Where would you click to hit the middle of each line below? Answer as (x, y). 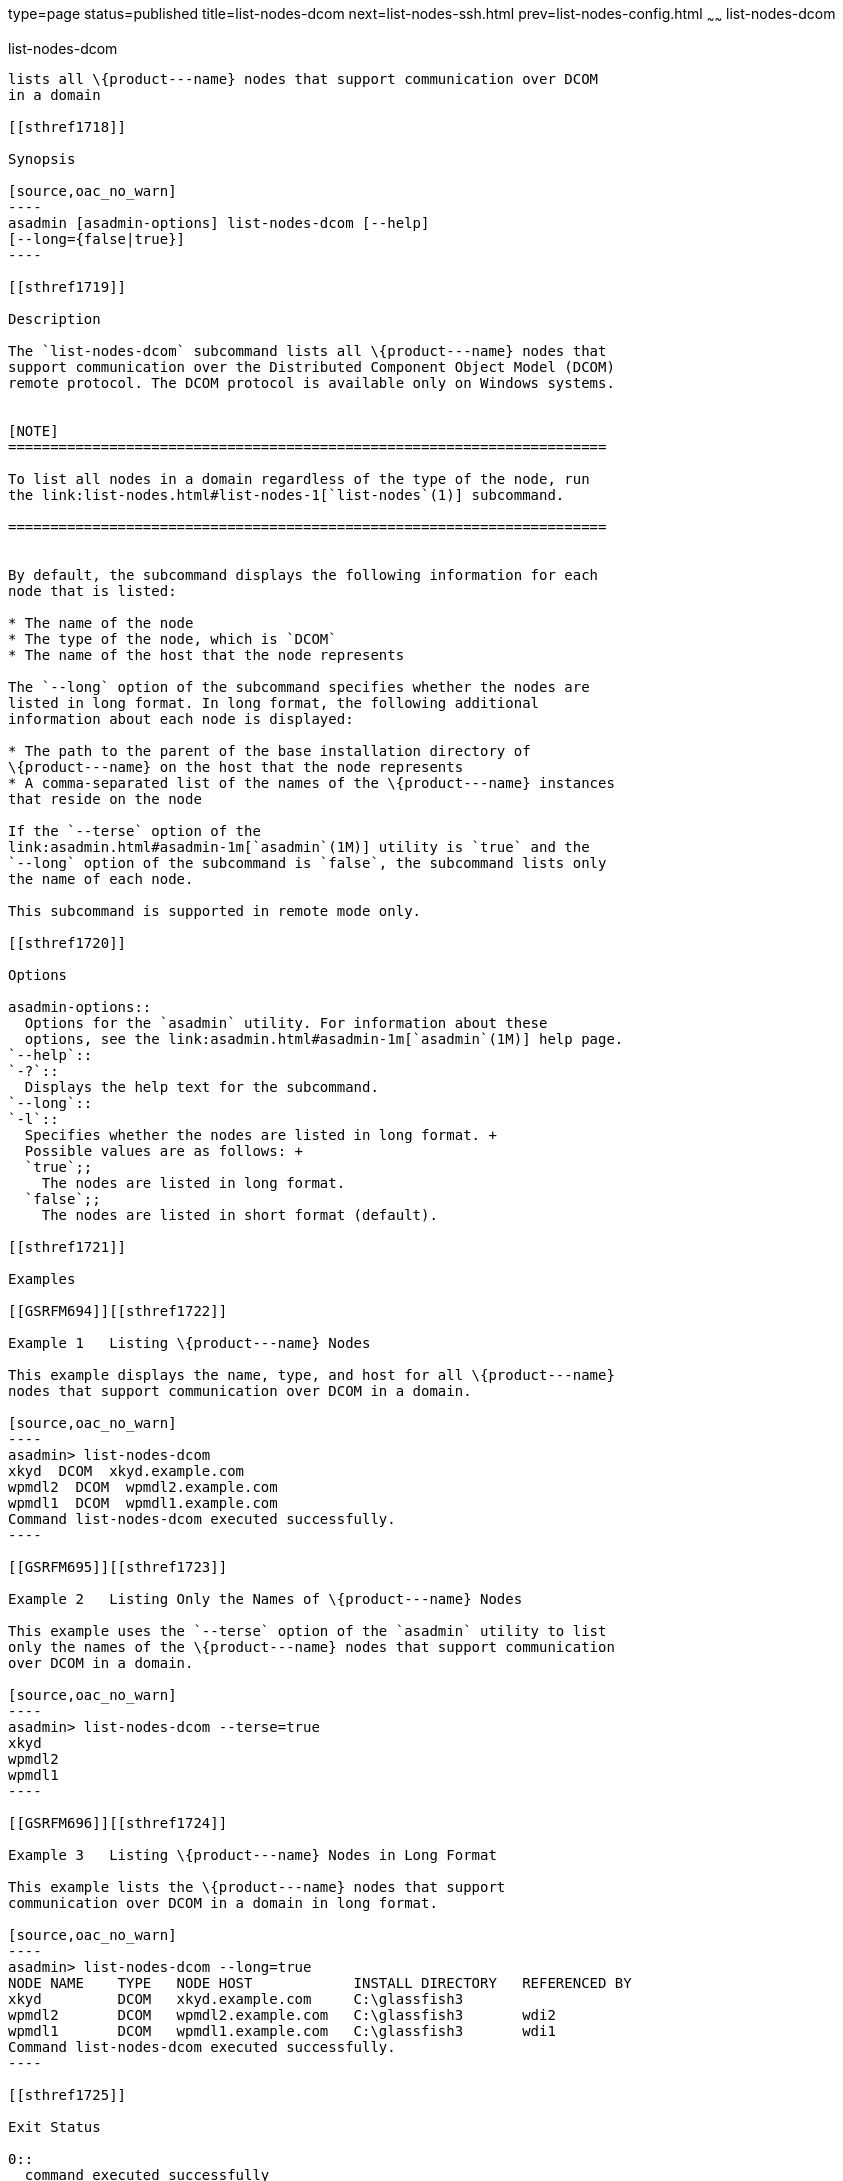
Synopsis (42, 158)
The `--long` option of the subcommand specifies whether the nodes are (299, 686)
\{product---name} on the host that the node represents (236, 766)
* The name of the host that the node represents (206, 654)
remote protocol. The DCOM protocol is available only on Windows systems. (311, 382)
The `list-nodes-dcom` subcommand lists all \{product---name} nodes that (307, 350)
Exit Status (54, 2126)
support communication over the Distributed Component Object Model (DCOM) (311, 366)
